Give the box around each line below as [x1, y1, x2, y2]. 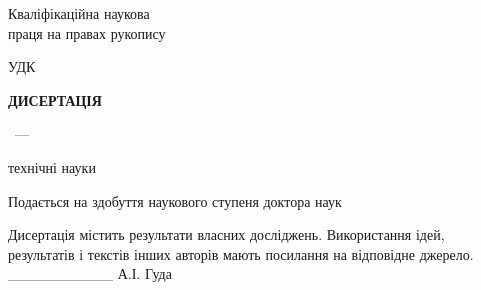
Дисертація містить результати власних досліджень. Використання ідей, [8, 224, 445, 245]
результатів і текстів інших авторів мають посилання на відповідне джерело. [8, 243, 474, 264]
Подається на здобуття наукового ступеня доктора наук [8, 190, 342, 211]
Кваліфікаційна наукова [8, 3, 150, 23]
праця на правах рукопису [8, 22, 166, 43]
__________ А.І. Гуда [8, 263, 172, 284]
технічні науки [8, 156, 96, 177]
